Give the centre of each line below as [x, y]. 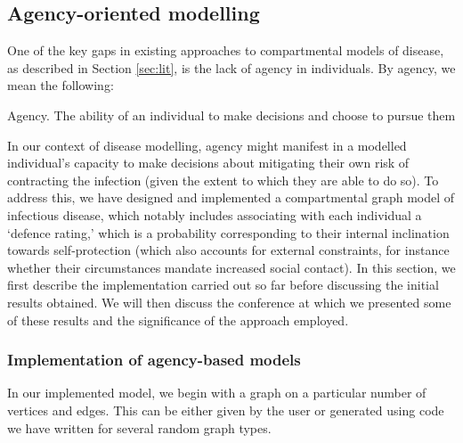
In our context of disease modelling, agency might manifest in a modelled [207, 145]
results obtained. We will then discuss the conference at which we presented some [229, 302]
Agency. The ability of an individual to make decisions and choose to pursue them [231, 115]
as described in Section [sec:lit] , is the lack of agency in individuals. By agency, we [231, 67]
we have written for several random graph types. [139, 427]
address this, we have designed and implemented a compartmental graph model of [231, 197]
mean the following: [61, 85]
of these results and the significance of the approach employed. [178, 320]
